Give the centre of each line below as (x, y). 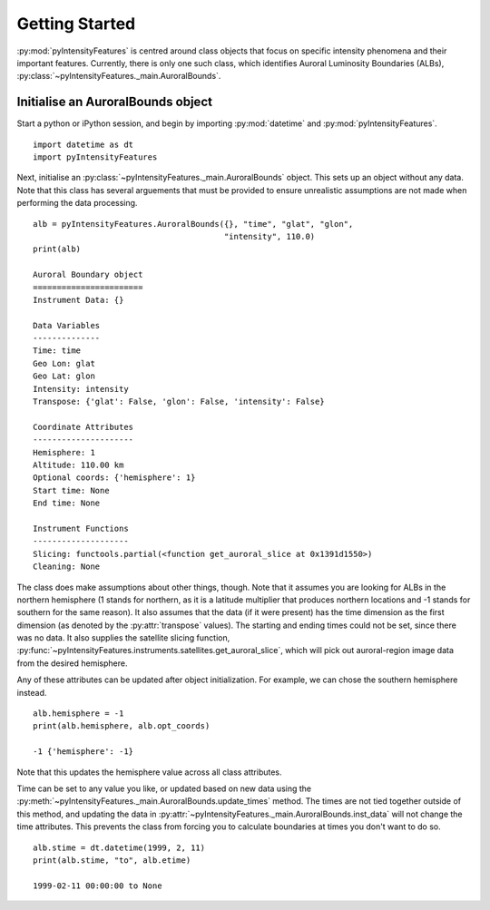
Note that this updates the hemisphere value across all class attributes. (149, 772)
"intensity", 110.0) (269, 236)
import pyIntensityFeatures (95, 157)
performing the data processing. (77, 203)
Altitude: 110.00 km (78, 465)
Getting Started (76, 24)
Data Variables (67, 325)
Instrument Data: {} (78, 300)
